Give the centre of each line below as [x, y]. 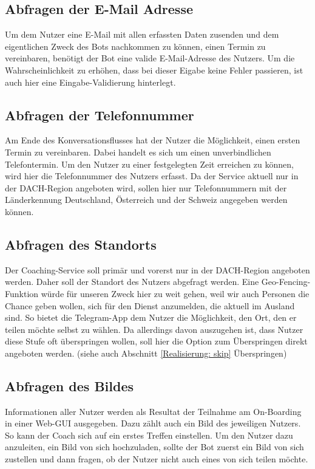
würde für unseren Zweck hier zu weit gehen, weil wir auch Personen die [175, 293]
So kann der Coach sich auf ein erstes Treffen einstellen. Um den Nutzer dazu [149, 435]
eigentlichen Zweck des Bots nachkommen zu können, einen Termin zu [135, 46]
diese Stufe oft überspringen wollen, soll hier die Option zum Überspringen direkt [156, 341]
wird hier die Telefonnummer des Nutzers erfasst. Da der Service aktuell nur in [152, 176]
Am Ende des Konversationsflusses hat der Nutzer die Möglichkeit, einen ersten [153, 140]
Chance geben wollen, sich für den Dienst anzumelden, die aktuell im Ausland [150, 305]
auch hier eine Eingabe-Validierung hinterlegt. [90, 82]
